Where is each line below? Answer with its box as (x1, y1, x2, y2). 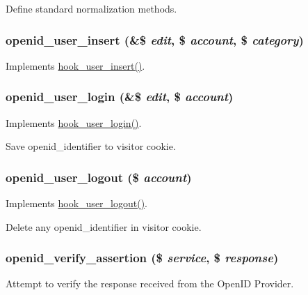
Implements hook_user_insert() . (6, 58, 145, 73)
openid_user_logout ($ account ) (6, 168, 192, 186)
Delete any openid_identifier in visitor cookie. (6, 219, 202, 234)
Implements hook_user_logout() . (6, 196, 148, 211)
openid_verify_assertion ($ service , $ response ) (6, 249, 279, 266)
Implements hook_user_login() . (6, 115, 142, 130)
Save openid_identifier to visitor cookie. (6, 139, 176, 153)
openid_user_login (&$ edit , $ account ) (6, 88, 234, 105)
